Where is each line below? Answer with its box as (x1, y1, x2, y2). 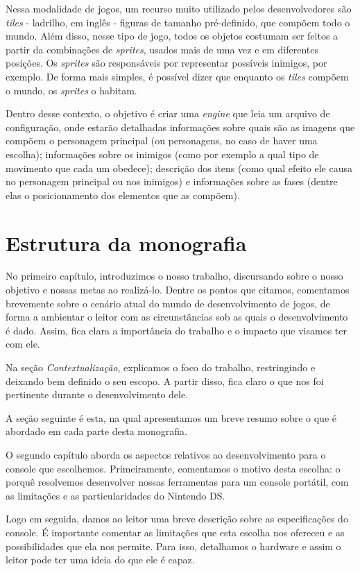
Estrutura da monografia (6, 228, 247, 257)
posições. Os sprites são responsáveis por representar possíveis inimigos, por (6, 56, 327, 70)
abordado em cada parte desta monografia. (6, 424, 187, 438)
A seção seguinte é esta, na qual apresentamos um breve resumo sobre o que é (6, 410, 336, 425)
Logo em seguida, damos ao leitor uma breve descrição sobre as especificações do (6, 511, 348, 526)
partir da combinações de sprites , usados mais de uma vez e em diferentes (6, 42, 319, 56)
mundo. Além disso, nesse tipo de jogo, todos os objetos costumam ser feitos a (6, 28, 338, 43)
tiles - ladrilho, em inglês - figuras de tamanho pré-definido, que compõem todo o (6, 15, 350, 29)
